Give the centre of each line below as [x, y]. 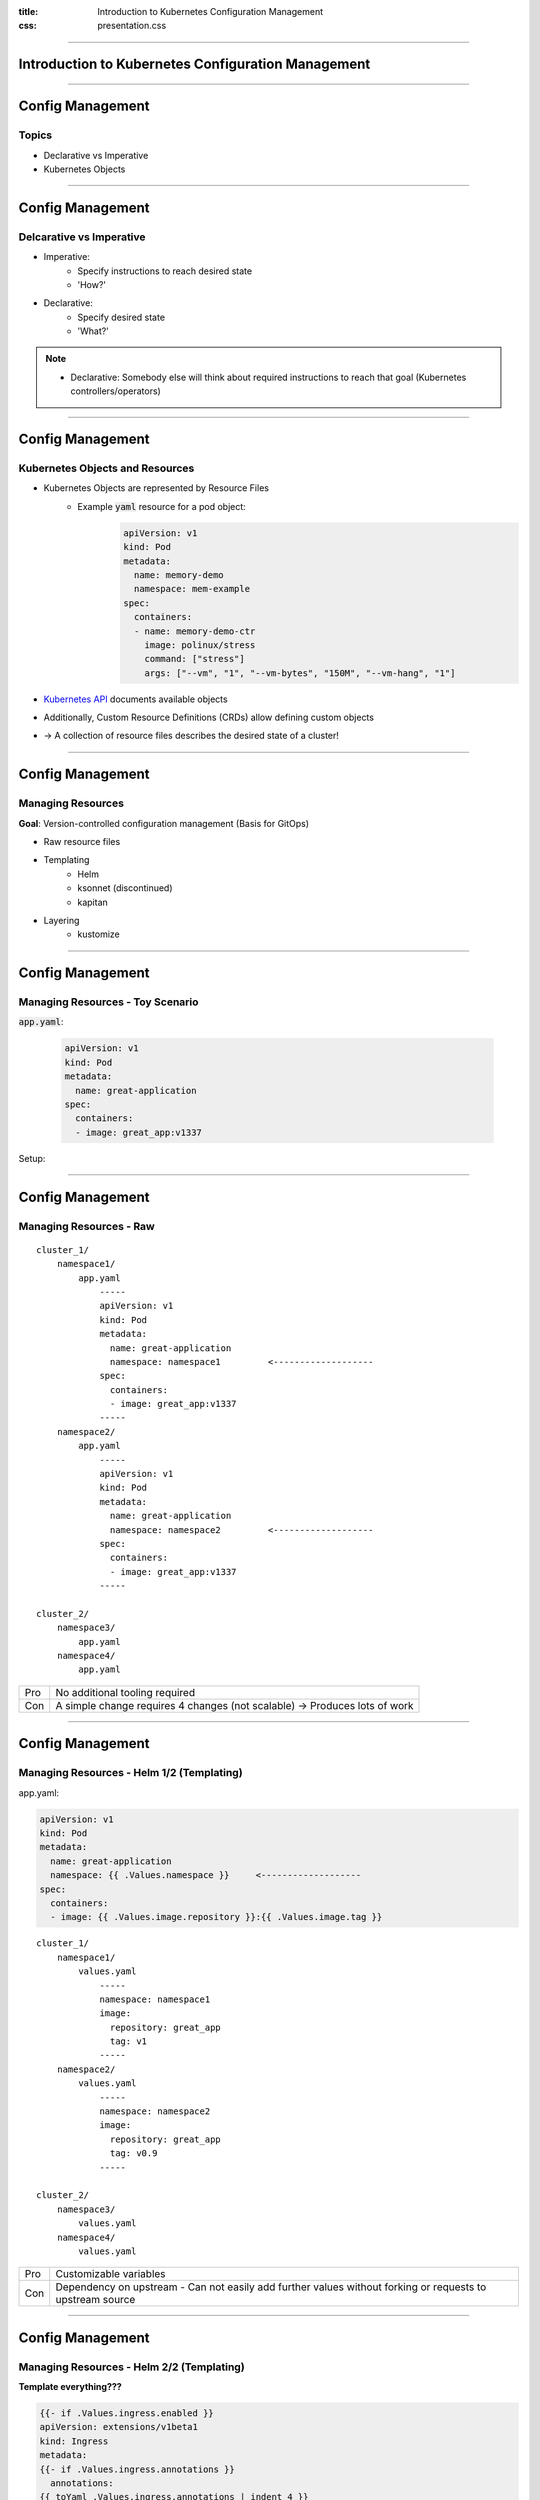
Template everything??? [70, 2387]
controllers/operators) [116, 391]
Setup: [32, 1158]
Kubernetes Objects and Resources [106, 468]
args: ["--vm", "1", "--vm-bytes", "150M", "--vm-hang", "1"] [300, 673]
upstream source [95, 2300]
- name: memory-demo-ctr [194, 631]
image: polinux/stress [200, 644]
